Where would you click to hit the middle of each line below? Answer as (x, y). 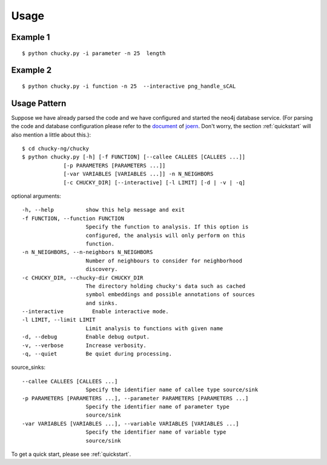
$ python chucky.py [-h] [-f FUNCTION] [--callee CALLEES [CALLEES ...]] (134, 157)
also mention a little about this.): (51, 135)
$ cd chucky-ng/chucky (56, 149)
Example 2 (31, 70)
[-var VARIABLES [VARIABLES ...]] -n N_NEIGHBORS (138, 174)
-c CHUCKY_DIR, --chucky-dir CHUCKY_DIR (83, 278)
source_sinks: (28, 367)
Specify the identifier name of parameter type (157, 406)
